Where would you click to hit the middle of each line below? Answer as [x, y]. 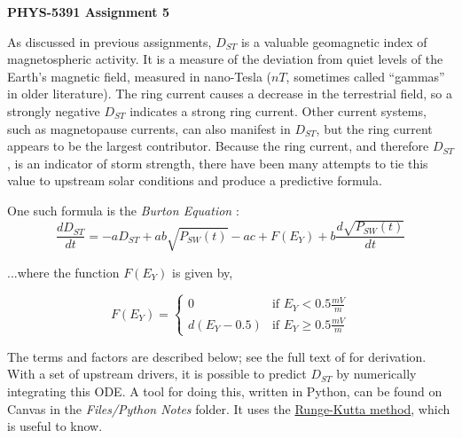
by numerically [376, 374]
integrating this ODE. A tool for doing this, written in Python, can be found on [225, 391]
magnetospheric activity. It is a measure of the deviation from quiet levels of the [225, 59]
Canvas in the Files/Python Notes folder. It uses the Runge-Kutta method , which [229, 408]
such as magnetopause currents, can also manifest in [149, 128]
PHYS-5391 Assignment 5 [88, 12]
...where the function [63, 272]
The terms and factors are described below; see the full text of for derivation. [217, 356]
